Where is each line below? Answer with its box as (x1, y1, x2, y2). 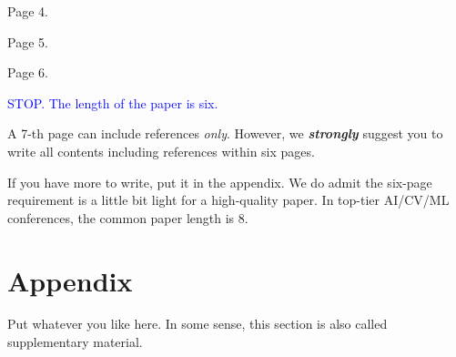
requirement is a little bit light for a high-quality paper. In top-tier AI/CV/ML (7, 190, 450, 209)
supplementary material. (7, 332, 143, 352)
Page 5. (7, 32, 48, 51)
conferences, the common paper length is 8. (7, 208, 248, 227)
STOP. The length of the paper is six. (7, 93, 218, 112)
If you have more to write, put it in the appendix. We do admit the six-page (7, 172, 432, 191)
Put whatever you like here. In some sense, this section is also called (7, 314, 388, 333)
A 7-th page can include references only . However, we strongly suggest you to (7, 124, 443, 143)
